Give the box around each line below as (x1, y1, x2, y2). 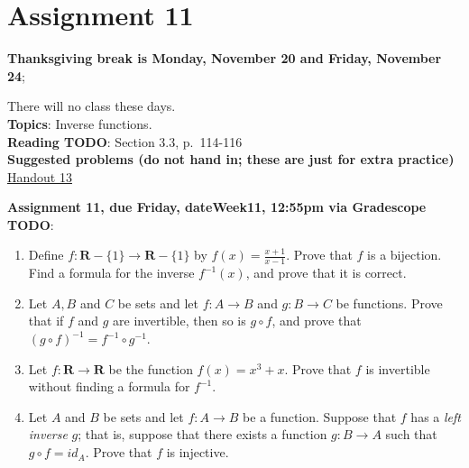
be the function (108, 359, 193, 378)
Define (28, 245, 64, 264)
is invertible (365, 359, 430, 378)
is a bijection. (367, 245, 442, 264)
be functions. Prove (336, 293, 443, 312)
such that (385, 425, 437, 444)
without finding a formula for (28, 377, 190, 396)
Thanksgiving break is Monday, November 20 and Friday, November (7, 49, 442, 68)
